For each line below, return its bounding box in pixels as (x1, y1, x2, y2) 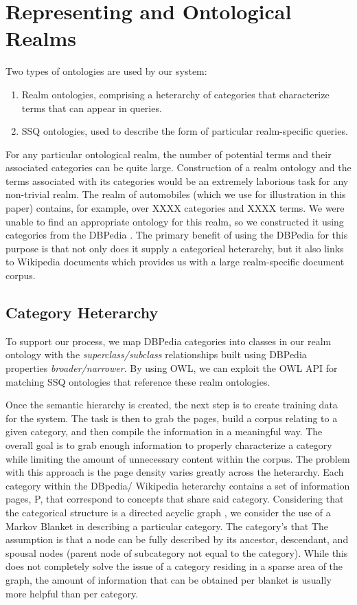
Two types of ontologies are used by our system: (5, 64, 207, 78)
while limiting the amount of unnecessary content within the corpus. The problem (5, 451, 350, 465)
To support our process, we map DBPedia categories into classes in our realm (5, 333, 332, 348)
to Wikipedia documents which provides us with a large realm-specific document (5, 254, 345, 269)
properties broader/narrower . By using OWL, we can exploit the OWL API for (5, 361, 338, 375)
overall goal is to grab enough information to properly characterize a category (5, 437, 332, 452)
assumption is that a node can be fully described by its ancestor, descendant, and (5, 532, 349, 547)
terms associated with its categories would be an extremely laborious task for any (5, 173, 349, 188)
